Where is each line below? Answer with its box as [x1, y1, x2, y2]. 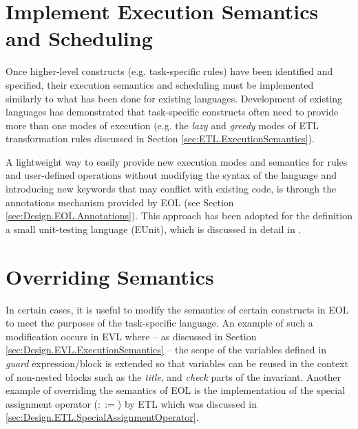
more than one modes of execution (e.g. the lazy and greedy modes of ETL [6, 118, 319, 132]
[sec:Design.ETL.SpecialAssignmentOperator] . [6, 410, 199, 424]
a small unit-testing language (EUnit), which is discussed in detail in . [6, 221, 302, 236]
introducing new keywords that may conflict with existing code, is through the [6, 181, 337, 196]
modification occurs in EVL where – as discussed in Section [6, 329, 257, 343]
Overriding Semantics [6, 262, 214, 290]
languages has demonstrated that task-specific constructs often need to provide [6, 104, 339, 119]
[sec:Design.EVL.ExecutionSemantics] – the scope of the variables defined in [6, 342, 326, 357]
